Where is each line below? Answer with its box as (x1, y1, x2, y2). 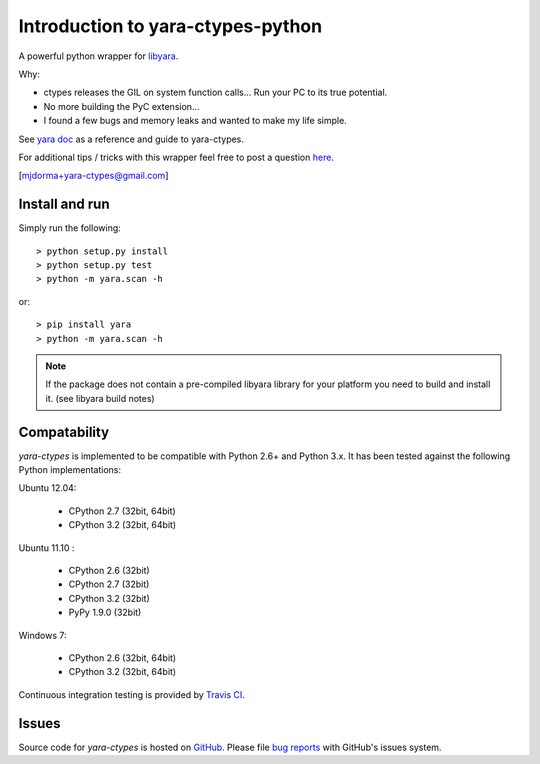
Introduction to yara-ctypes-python (18, 15, 323, 37)
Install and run (18, 196, 110, 213)
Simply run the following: (18, 222, 122, 234)
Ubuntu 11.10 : (18, 541, 75, 554)
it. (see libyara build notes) (45, 392, 155, 404)
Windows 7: (18, 629, 67, 641)
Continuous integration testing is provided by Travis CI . (18, 688, 245, 700)
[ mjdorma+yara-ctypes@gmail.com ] (18, 170, 169, 182)
